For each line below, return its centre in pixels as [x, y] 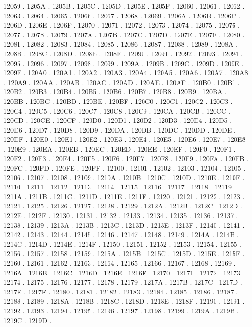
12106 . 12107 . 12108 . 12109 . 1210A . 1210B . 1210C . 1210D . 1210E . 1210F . [124, 177]
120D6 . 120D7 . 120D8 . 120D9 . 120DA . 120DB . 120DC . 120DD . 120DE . [120, 129]
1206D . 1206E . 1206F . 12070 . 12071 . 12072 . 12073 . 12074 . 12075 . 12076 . [122, 25]
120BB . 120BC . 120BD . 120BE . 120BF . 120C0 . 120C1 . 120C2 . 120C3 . [118, 101]
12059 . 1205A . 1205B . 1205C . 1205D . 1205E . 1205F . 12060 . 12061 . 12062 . [124, 6]
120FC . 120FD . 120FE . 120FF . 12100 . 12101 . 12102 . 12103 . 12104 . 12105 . [125, 168]
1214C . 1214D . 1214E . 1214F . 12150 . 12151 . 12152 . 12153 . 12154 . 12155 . [122, 244]
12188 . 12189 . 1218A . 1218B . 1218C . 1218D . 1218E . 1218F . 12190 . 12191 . [124, 301]
